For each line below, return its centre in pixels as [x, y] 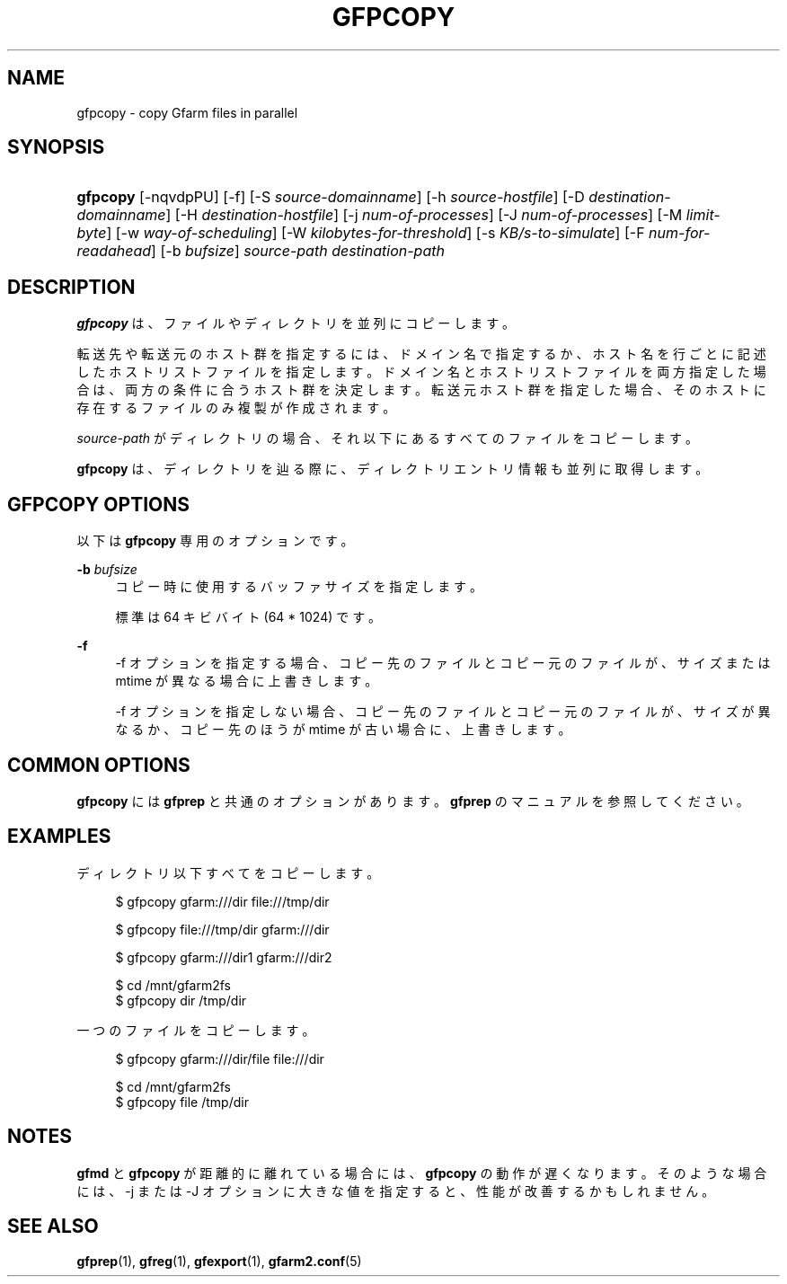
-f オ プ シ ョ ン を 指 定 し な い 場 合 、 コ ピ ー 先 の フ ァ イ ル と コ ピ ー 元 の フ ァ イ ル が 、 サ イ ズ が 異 [443, 712]
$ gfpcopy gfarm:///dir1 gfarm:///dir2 [224, 957]
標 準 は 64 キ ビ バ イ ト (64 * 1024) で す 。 [248, 617]
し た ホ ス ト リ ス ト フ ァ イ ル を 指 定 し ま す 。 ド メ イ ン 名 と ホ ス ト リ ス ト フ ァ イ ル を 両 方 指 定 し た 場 [421, 372]
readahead [114, 251]
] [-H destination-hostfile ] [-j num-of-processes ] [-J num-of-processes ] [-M [424, 215]
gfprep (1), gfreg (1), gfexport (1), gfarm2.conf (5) [219, 1261]
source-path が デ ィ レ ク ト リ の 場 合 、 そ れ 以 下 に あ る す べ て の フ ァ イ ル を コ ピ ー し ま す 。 [387, 438]
